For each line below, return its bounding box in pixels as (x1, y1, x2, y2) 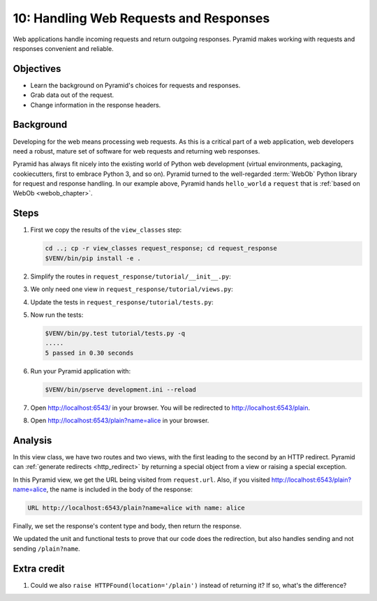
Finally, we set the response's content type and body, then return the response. (13, 522, 242, 530)
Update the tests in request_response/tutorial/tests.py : (30, 297, 214, 306)
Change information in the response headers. (30, 101, 161, 109)
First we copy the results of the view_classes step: (30, 225, 182, 234)
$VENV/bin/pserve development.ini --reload (45, 385, 197, 394)
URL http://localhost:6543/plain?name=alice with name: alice (27, 504, 245, 512)
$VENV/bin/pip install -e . (45, 254, 141, 262)
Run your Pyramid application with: (30, 366, 131, 375)
